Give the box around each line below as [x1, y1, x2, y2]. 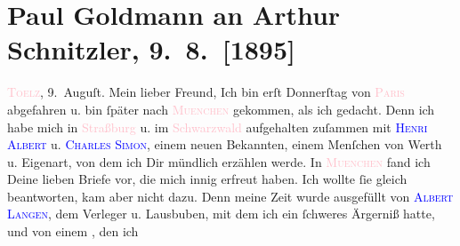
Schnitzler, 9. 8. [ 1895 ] [7, 31, 296, 67]
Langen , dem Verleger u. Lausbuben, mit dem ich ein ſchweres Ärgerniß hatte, [7, 204, 435, 223]
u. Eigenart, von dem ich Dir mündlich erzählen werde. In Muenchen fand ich [7, 152, 431, 171]
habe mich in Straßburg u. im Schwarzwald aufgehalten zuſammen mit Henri [7, 117, 428, 136]
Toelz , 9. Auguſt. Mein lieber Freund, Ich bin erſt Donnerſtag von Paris [7, 83, 405, 101]
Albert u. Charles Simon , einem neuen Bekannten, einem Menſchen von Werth [7, 135, 442, 154]
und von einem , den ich [7, 222, 139, 241]
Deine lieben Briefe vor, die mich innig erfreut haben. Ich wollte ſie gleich [7, 170, 408, 188]
